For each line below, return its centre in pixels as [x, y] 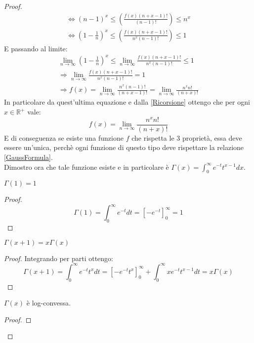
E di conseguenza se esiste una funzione [64, 137]
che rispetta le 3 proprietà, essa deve [187, 137]
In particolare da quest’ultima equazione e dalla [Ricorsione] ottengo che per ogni [127, 102]
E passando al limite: [36, 48]
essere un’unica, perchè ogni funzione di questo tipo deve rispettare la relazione [124, 147]
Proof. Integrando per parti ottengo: [59, 258]
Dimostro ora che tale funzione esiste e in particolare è [86, 167]
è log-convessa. [48, 303]
